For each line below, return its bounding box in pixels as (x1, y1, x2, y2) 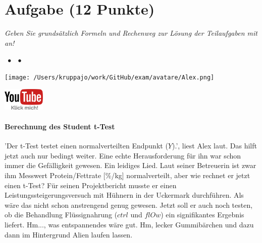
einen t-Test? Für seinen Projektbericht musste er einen (5, 180, 177, 190)
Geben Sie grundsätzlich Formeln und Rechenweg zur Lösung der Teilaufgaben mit (5, 28, 257, 38)
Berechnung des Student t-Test (5, 121, 115, 131)
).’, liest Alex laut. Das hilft (172, 140, 257, 151)
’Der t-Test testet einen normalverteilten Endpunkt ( (5, 140, 168, 151)
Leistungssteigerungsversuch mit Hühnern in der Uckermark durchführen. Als (5, 190, 244, 200)
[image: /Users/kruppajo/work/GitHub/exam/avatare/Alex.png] (5, 73, 215, 81)
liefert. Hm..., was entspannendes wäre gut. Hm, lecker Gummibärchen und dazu (5, 219, 254, 229)
